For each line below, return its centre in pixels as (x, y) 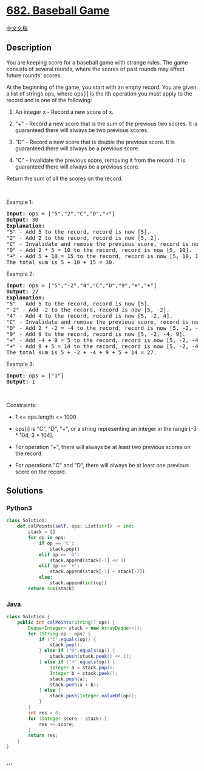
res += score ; (56, 724)
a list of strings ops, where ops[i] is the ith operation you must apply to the (99, 93)
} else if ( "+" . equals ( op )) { (77, 662)
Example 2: (20, 274)
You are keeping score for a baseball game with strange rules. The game (97, 62)
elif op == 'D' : (59, 554)
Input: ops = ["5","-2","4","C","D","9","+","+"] (82, 285)
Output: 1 (21, 382)
